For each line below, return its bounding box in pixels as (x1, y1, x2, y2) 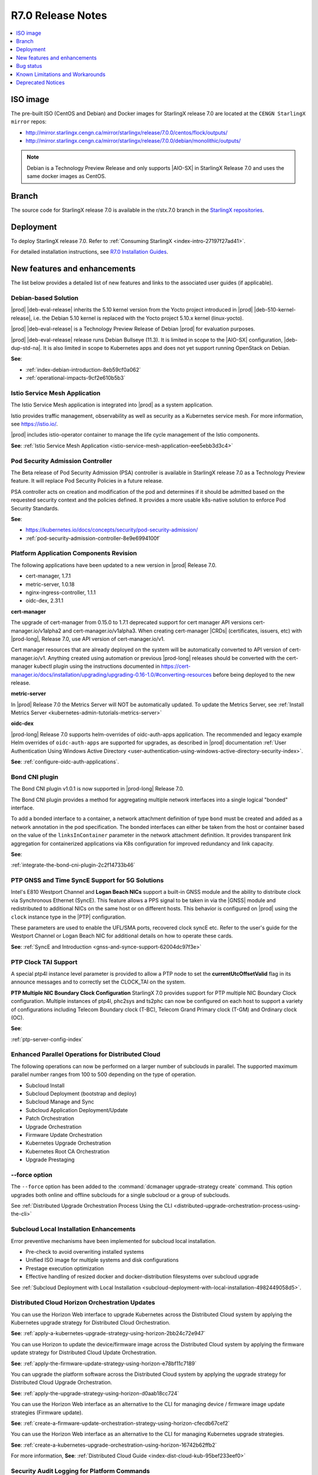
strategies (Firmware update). (11, 1409, 84, 1416)
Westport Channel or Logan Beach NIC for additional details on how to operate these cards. (11, 932, 233, 939)
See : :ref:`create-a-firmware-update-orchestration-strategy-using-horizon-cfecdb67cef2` (11, 1420, 230, 1427)
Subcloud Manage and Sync (25, 1098, 94, 1106)
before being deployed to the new (213, 671, 296, 678)
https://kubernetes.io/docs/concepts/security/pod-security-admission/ (25, 526, 198, 533)
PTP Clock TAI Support (11, 958, 78, 966)
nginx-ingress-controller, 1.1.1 (25, 589, 96, 596)
